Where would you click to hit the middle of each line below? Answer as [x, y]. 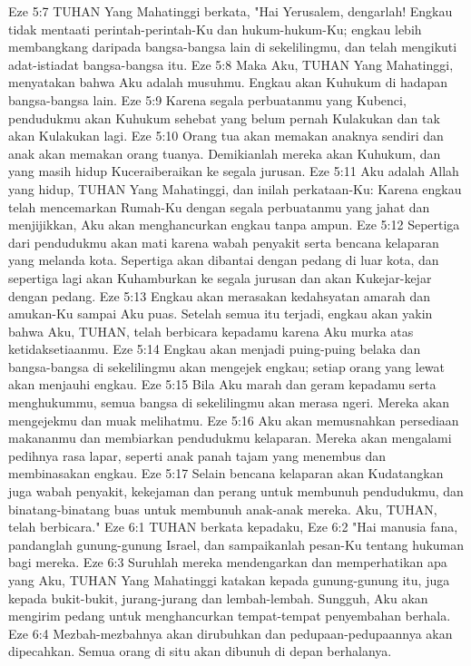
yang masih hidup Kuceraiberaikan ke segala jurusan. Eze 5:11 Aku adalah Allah [234, 171]
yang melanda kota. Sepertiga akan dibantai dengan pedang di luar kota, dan [224, 260]
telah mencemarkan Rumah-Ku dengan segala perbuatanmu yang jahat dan [219, 206]
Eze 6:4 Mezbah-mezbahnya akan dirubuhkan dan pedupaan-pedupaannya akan [231, 633]
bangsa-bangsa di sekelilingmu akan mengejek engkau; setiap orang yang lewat [227, 366]
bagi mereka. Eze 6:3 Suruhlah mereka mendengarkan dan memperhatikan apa [228, 562]
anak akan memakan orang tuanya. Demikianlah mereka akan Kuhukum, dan [225, 153]
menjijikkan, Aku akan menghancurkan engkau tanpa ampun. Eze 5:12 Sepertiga [234, 225]
